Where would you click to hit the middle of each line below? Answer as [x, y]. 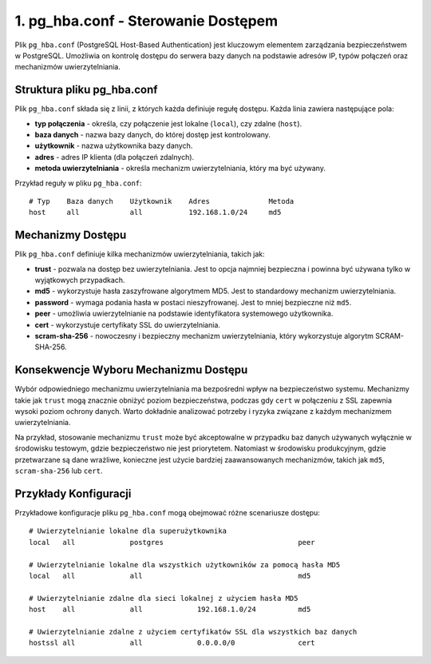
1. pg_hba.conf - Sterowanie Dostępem [146, 21]
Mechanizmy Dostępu [71, 235]
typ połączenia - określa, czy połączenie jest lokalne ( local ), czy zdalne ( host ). [168, 123]
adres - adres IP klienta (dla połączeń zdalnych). [115, 157]
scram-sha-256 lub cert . [59, 471]
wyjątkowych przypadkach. [80, 280]
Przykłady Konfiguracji [73, 493]
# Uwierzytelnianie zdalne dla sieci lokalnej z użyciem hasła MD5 [164, 598]
